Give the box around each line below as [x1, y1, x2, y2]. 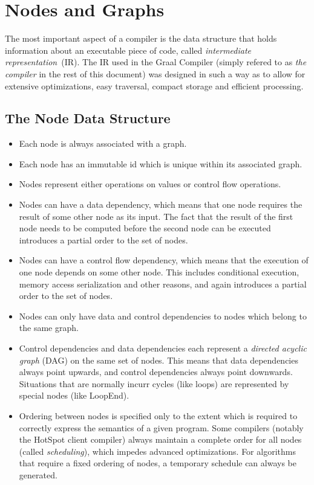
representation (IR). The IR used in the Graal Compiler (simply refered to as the [5, 56, 307, 68]
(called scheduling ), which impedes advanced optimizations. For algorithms [19, 445, 296, 457]
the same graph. [19, 321, 79, 334]
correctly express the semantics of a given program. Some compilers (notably [19, 421, 304, 434]
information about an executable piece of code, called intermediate [5, 43, 252, 56]
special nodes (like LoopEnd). [19, 389, 129, 402]
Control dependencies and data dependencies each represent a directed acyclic [19, 342, 307, 355]
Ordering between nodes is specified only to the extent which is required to [19, 409, 298, 422]
